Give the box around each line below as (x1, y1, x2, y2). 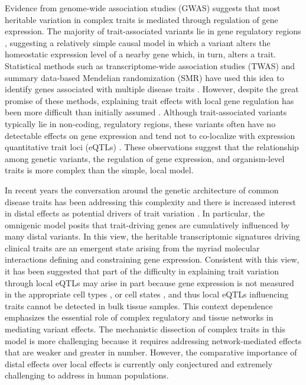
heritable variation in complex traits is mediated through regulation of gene (5, 13, 278, 25)
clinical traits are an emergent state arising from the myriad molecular (5, 241, 260, 254)
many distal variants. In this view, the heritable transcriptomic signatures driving (5, 230, 300, 242)
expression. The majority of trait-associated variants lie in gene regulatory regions (5, 25, 301, 37)
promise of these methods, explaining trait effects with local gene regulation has (5, 94, 294, 106)
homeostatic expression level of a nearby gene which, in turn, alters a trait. (5, 48, 276, 60)
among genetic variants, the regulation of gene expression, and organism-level (5, 152, 285, 164)
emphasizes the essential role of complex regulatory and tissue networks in (5, 311, 274, 323)
